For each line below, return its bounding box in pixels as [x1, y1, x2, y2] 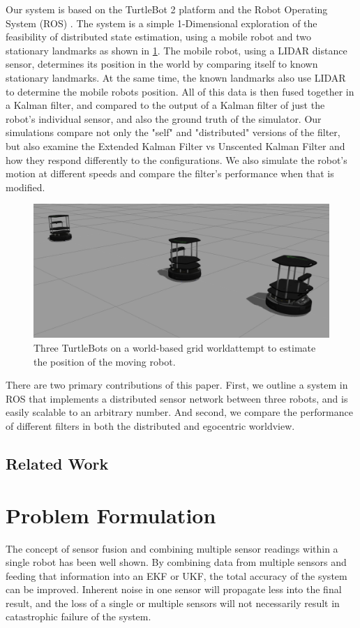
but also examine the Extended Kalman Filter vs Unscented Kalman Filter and [6, 138, 345, 153]
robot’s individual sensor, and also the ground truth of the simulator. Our [6, 111, 322, 126]
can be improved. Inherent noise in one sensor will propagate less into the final [6, 582, 342, 597]
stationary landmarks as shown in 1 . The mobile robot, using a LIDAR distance [6, 43, 347, 57]
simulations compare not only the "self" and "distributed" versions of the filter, [6, 125, 340, 140]
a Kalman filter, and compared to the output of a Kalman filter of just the [6, 98, 325, 112]
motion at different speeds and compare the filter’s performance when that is [6, 166, 334, 181]
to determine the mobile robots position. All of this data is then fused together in [6, 84, 354, 98]
